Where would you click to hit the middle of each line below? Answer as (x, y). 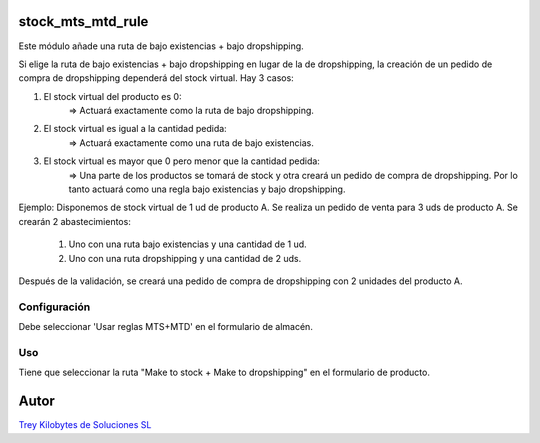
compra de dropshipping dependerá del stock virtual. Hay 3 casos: (156, 78)
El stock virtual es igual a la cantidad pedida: (135, 129)
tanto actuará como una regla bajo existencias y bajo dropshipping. (207, 189)
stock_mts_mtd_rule (83, 21)
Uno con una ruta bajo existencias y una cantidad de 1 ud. (187, 244)
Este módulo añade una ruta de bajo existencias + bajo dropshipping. (161, 46)
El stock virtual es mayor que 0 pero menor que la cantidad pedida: (181, 161)
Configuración (54, 307)
